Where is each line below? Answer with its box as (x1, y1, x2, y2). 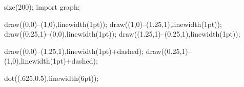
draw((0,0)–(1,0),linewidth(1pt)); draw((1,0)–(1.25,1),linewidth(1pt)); (4, 18, 222, 29)
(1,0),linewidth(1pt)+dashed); (4, 55, 98, 66)
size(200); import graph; (4, 2, 80, 12)
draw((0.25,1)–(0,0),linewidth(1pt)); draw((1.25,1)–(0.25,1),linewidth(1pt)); (4, 28, 240, 39)
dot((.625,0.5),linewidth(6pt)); (4, 72, 99, 83)
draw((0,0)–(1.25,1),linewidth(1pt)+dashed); (4, 45, 144, 56)
